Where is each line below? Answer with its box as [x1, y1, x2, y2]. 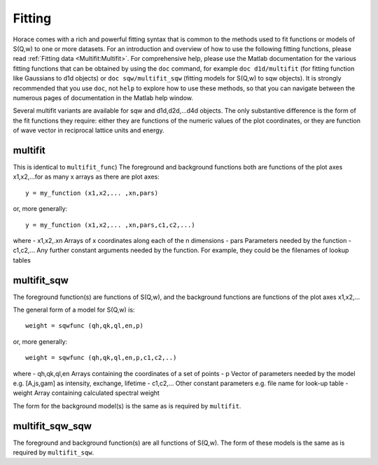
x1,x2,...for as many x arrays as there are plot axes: [13, 172, 160, 181]
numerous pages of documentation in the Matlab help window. [13, 93, 194, 102]
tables [13, 256, 31, 264]
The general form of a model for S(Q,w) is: [13, 305, 135, 314]
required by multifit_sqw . [13, 448, 94, 457]
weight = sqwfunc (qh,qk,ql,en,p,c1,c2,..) [25, 354, 177, 362]
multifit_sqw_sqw [13, 420, 92, 432]
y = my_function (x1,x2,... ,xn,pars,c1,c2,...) [25, 221, 195, 229]
